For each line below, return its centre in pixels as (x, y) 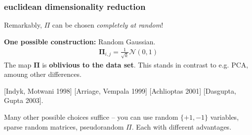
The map (18, 64)
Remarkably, (23, 25)
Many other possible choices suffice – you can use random (91, 117)
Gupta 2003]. (24, 100)
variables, (225, 117)
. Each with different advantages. (182, 126)
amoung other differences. (43, 74)
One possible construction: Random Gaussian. (80, 41)
